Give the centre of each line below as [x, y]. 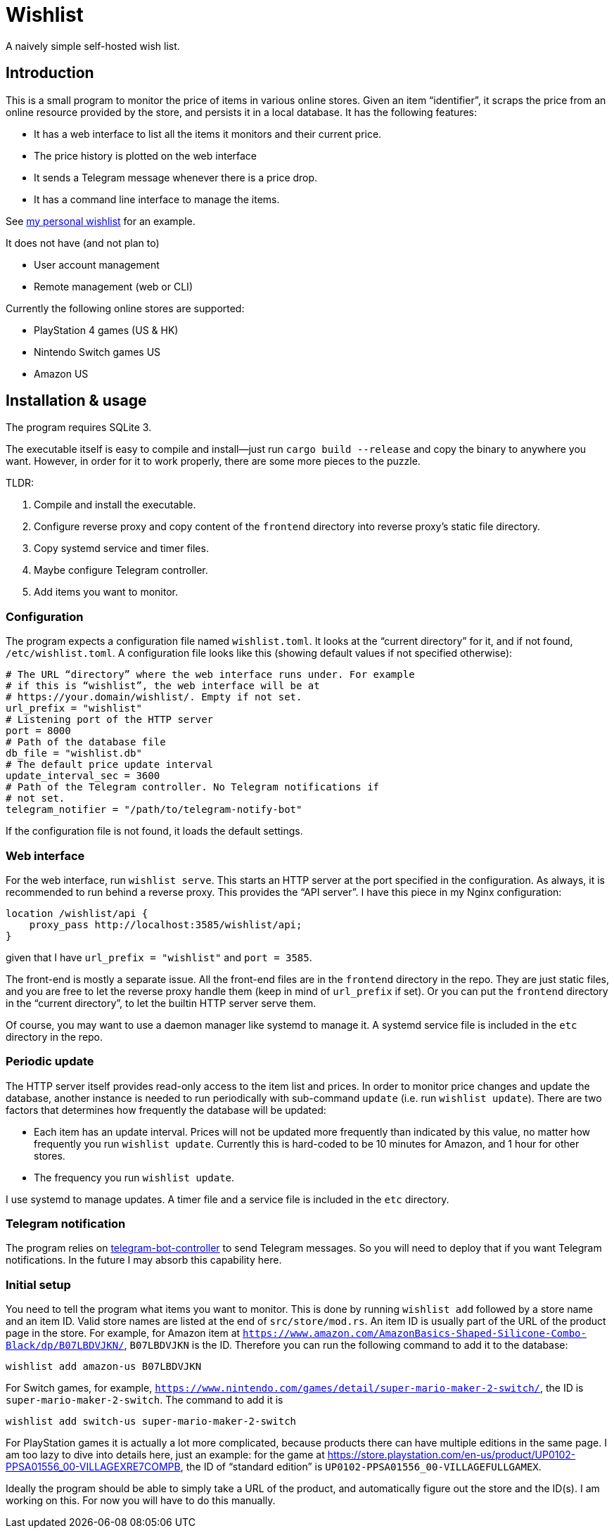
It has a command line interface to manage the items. [157, 199]
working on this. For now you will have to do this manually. [141, 1501]
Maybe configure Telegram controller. [121, 570]
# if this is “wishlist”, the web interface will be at [163, 686]
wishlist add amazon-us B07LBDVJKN [104, 1367]
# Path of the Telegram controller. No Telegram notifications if [193, 787]
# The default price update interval [110, 765]
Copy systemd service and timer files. [121, 549]
